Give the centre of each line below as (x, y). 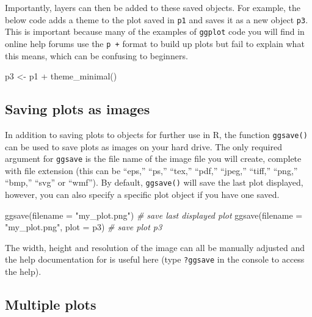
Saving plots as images (78, 109)
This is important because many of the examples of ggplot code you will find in (155, 31)
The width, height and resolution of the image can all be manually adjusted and (155, 247)
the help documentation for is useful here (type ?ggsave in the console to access (155, 259)
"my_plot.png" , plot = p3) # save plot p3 (84, 227)
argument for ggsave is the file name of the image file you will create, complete (153, 158)
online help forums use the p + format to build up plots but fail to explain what (155, 43)
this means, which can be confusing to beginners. (96, 55)
